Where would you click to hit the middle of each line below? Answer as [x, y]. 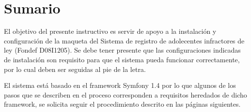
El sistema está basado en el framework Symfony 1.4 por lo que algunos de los [120, 85]
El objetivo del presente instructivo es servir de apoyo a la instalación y [110, 31]
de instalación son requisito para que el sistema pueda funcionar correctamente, [122, 59]
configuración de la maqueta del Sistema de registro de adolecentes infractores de [124, 40]
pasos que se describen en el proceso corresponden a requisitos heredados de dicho [125, 94]
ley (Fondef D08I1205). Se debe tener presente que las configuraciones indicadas [122, 50]
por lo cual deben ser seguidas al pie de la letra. [75, 69]
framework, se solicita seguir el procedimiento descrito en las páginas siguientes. [122, 104]
